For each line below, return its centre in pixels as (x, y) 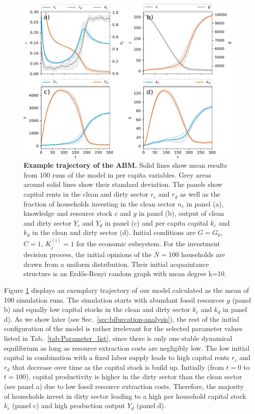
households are (203, 254)
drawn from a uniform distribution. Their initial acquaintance (116, 264)
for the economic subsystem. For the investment (148, 243)
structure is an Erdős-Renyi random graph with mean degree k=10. (125, 273)
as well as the (200, 194)
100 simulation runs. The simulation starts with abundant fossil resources (114, 299)
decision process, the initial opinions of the (88, 254)
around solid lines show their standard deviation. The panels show (123, 184)
